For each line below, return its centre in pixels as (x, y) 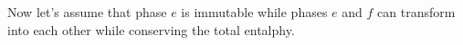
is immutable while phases (254, 12)
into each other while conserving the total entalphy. (151, 29)
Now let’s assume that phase (87, 12)
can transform (416, 12)
